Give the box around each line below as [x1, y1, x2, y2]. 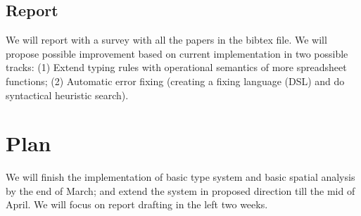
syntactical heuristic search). [6, 87, 129, 102]
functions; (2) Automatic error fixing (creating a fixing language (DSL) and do [6, 73, 345, 88]
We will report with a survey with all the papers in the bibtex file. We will [6, 32, 327, 47]
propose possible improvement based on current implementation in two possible [6, 46, 348, 61]
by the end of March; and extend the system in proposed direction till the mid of [6, 183, 355, 198]
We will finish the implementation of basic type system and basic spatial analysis [6, 170, 355, 184]
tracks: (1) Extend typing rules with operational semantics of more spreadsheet [6, 60, 347, 75]
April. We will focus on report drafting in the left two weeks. [6, 197, 268, 212]
